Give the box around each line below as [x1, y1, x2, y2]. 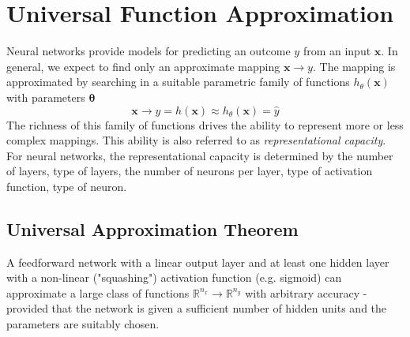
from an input [303, 43, 371, 59]
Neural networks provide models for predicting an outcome [6, 43, 291, 59]
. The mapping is [312, 58, 396, 74]
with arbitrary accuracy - [245, 284, 367, 301]
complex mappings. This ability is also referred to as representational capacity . [6, 132, 386, 148]
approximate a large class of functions [6, 284, 190, 301]
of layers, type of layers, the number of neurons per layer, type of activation [6, 163, 373, 179]
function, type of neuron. [6, 178, 127, 194]
